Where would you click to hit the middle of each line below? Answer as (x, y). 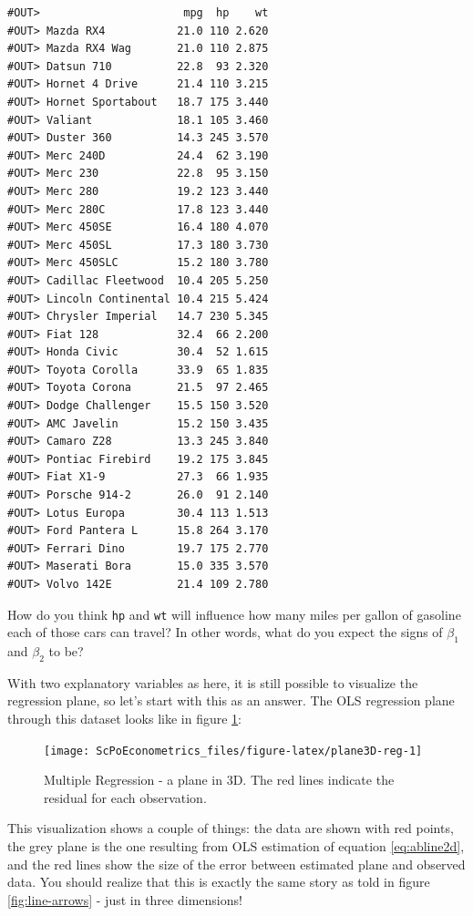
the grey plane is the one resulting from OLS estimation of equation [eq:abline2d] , (236, 846)
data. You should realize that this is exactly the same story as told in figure (219, 882)
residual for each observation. (125, 797)
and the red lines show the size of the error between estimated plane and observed (236, 864)
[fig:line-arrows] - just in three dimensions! (125, 899)
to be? (66, 651)
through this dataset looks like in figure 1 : (125, 719)
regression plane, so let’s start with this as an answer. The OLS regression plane (231, 700)
